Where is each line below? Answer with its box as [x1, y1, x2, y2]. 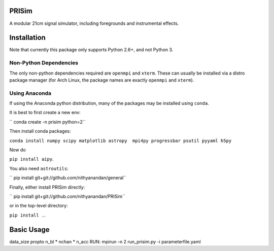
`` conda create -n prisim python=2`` [9, 119, 86, 125]
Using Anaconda [9, 89, 52, 96]
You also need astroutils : [9, 165, 68, 171]
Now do [9, 147, 26, 153]
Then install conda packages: [9, 128, 71, 134]
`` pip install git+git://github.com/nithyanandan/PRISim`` [9, 193, 125, 199]
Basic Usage [9, 225, 50, 234]
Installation [9, 33, 46, 42]
